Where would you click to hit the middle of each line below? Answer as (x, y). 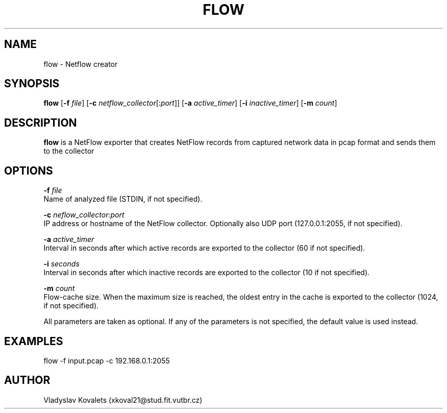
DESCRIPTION (41, 123)
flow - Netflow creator (81, 64)
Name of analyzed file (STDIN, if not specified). (123, 199)
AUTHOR (27, 380)
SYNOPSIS (32, 84)
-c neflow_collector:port (84, 215)
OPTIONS (29, 171)
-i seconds (61, 264)
